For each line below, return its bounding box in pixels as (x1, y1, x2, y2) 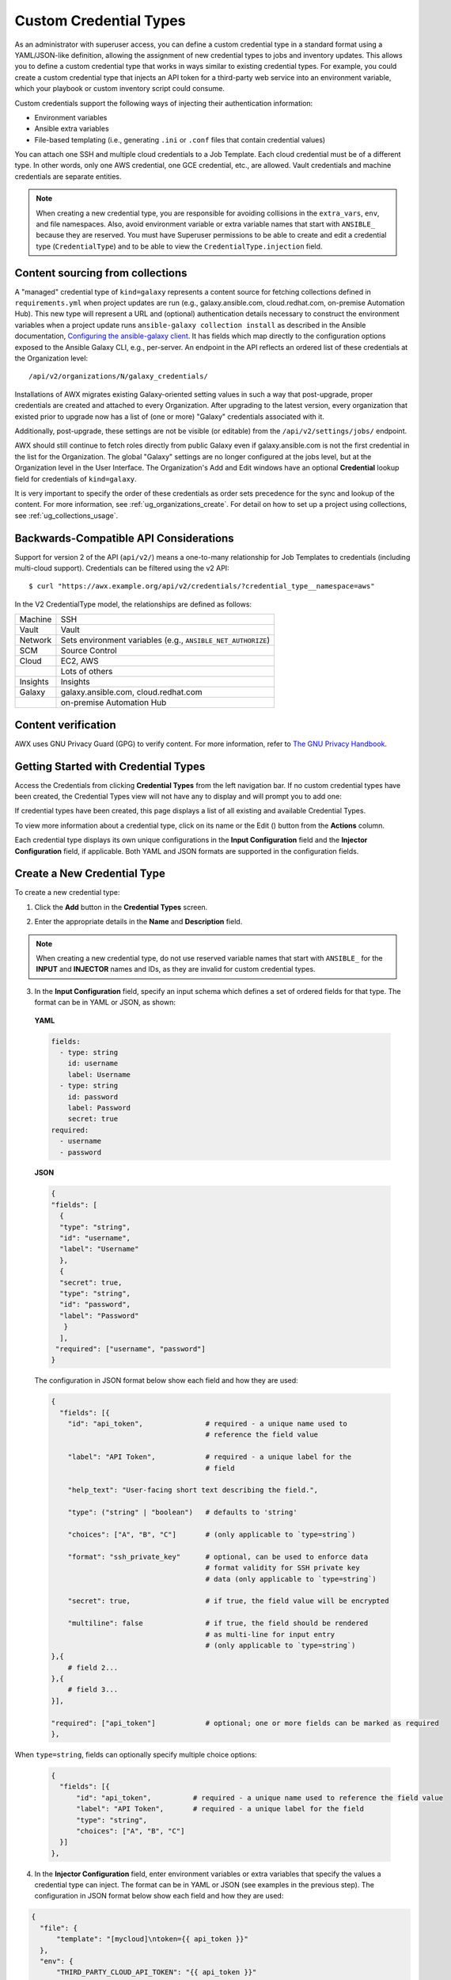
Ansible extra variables (34, 124, 110, 134)
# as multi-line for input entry (205, 1630, 335, 1639)
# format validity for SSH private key (205, 1563, 360, 1572)
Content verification (14, 718, 116, 732)
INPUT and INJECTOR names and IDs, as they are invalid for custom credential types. (36, 965, 316, 974)
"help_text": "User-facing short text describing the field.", (67, 1486, 319, 1495)
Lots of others (60, 666, 113, 677)
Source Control (60, 645, 118, 657)
